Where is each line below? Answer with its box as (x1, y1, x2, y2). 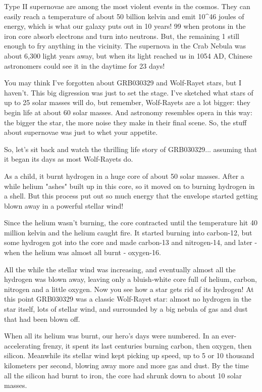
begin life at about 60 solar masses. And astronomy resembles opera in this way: (4, 107, 252, 117)
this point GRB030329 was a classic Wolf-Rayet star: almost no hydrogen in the (4, 293, 251, 304)
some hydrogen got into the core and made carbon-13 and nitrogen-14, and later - (4, 237, 257, 248)
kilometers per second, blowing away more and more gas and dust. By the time (4, 360, 249, 370)
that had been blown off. (4, 313, 80, 324)
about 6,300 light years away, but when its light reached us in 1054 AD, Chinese (4, 50, 252, 61)
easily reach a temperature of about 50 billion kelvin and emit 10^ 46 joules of (4, 11, 244, 21)
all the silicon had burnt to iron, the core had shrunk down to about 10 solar (4, 370, 242, 380)
